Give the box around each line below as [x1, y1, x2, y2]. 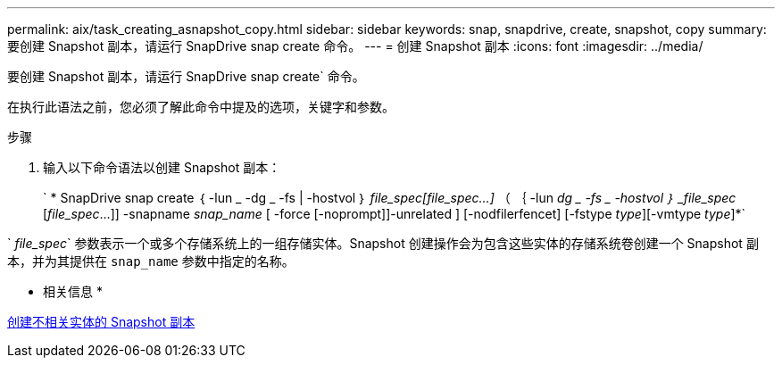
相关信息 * [43, 284, 103, 299]
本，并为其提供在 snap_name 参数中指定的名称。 [7, 253, 295, 269]
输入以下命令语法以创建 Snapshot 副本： [43, 160, 281, 175]
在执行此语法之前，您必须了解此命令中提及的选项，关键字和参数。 [7, 99, 395, 114]
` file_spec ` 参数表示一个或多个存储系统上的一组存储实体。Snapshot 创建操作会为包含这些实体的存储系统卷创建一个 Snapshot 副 [7, 236, 759, 251]
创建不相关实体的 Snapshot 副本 [7, 314, 195, 329]
